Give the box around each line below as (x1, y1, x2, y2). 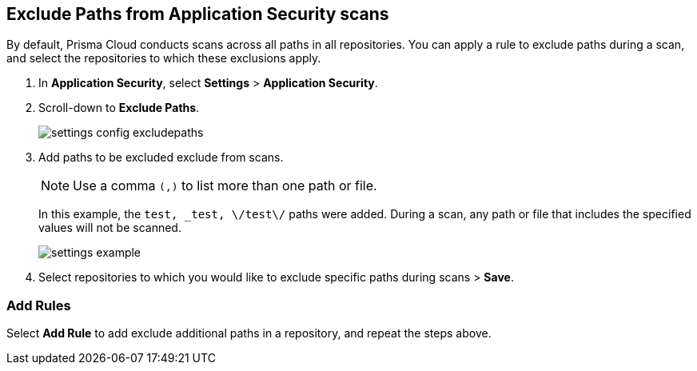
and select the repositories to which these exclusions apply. (6, 51, 321, 66)
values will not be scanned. (38, 221, 181, 235)
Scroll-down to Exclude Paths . (38, 101, 200, 115)
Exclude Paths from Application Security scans (6, 4, 389, 24)
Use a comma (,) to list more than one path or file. (73, 178, 377, 194)
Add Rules (6, 297, 71, 313)
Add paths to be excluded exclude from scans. (38, 150, 284, 165)
